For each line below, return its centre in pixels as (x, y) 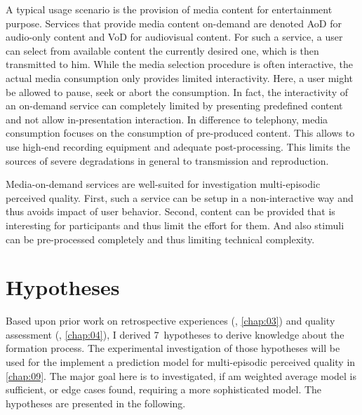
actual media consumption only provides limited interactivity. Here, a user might (180, 77)
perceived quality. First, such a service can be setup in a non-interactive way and (180, 197)
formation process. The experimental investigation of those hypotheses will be (173, 348)
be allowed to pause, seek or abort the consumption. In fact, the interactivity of (177, 91)
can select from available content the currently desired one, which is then (162, 50)
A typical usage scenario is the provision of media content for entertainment (169, 9)
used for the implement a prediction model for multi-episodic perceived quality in (181, 362)
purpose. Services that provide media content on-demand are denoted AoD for (174, 23)
